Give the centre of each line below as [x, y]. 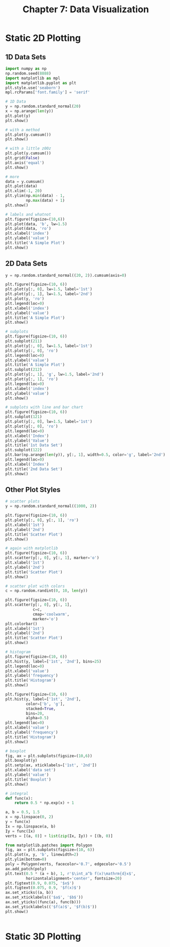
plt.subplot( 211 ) [24, 341]
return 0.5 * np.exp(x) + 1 [44, 803]
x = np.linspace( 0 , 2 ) [29, 817]
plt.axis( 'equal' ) [25, 163]
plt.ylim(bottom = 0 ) [26, 859]
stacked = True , [41, 709]
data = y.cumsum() [25, 181]
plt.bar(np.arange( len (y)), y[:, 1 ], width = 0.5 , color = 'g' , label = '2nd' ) [86, 455]
